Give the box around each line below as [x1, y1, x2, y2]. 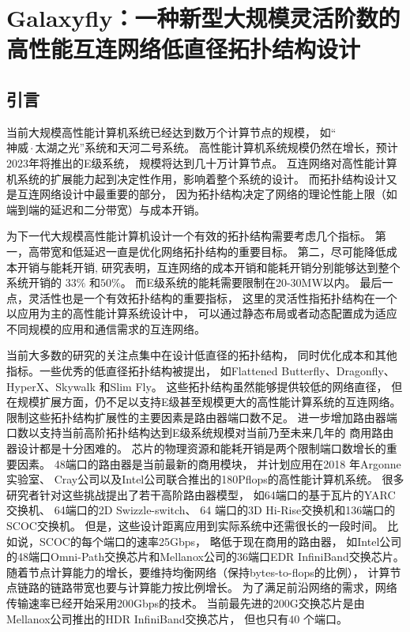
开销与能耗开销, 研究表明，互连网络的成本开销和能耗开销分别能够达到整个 [17, 258, 401, 275]
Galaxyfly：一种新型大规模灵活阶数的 [6, 2, 401, 34]
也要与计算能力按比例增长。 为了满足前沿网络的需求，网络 [94, 579, 397, 596]
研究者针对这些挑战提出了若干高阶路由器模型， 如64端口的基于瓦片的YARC [6, 486, 396, 502]
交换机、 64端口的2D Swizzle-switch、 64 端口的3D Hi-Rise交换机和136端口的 [6, 502, 396, 518]
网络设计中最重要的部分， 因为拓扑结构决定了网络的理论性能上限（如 [39, 186, 397, 202]
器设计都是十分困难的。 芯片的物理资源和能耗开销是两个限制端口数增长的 [6, 440, 386, 457]
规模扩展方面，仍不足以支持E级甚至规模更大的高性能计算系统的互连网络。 [17, 393, 401, 410]
